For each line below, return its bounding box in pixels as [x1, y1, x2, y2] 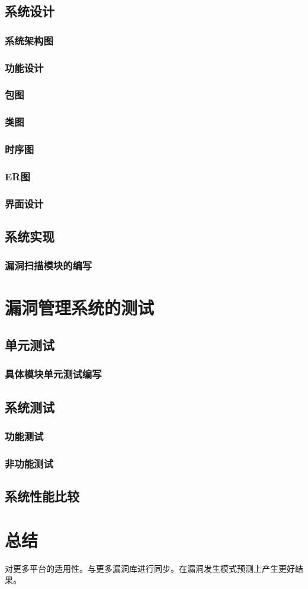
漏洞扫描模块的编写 [5, 258, 92, 273]
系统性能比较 [5, 487, 79, 505]
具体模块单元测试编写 [5, 367, 102, 381]
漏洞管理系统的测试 [5, 295, 155, 319]
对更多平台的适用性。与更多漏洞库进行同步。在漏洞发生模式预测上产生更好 [5, 562, 295, 574]
